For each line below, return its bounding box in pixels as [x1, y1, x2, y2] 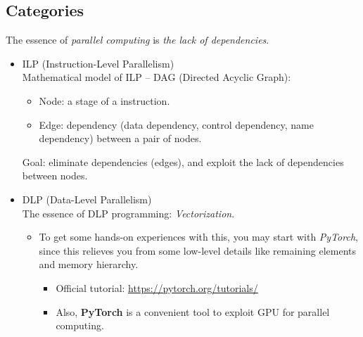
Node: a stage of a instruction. [39, 93, 170, 108]
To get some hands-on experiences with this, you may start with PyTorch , [39, 229, 358, 244]
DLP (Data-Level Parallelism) [22, 191, 152, 206]
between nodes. [22, 168, 88, 183]
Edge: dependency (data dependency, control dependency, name [39, 117, 314, 132]
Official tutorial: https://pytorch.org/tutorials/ [56, 280, 258, 295]
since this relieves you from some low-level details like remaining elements [39, 243, 357, 257]
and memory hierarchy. [39, 257, 139, 272]
